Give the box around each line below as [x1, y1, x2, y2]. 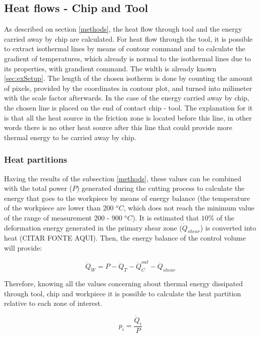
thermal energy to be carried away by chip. [4, 132, 137, 142]
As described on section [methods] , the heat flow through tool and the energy [4, 24, 242, 34]
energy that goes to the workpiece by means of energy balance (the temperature [4, 192, 250, 203]
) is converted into [200, 222, 256, 233]
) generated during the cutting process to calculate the [76, 183, 245, 193]
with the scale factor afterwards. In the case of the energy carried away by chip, [4, 92, 249, 103]
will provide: [4, 242, 42, 253]
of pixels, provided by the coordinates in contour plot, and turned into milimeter [4, 82, 252, 93]
